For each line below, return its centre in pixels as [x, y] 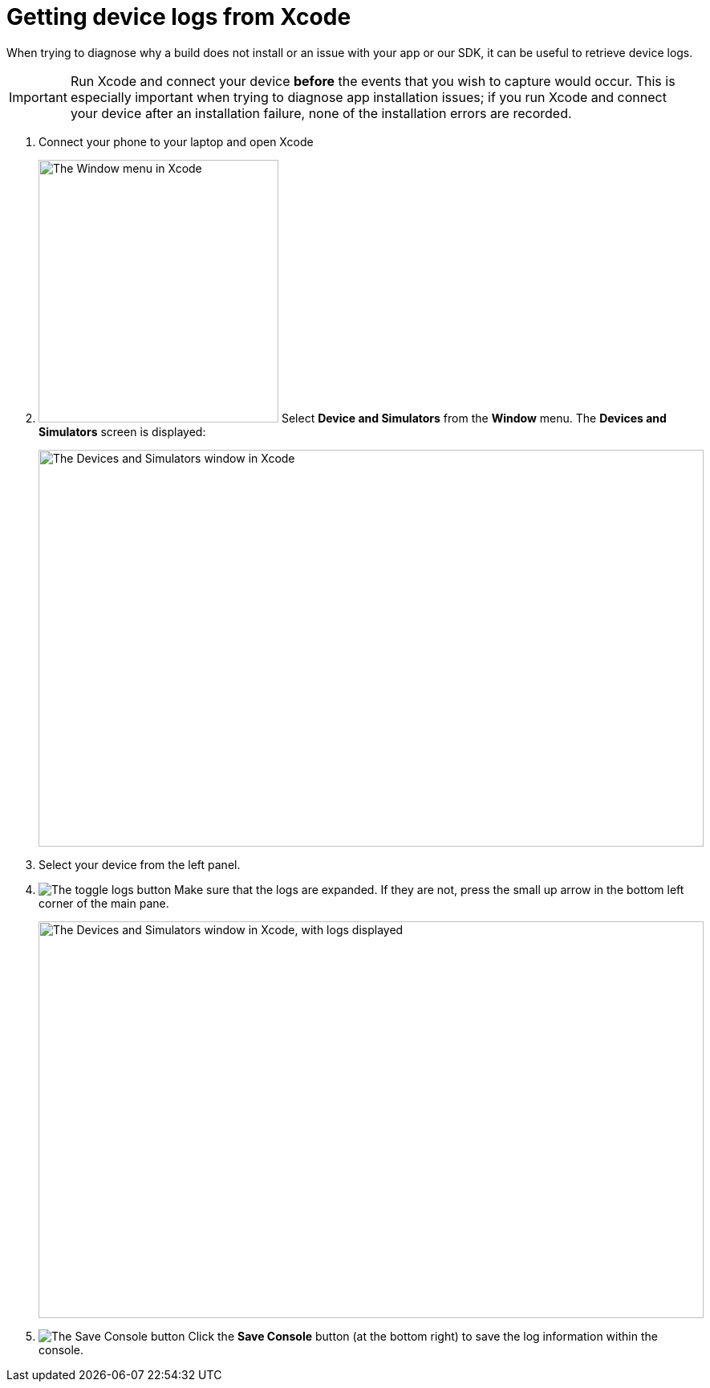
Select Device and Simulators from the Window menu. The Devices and [474, 418]
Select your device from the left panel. [140, 864]
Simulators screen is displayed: [122, 431]
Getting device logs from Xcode [179, 17]
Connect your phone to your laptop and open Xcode [176, 141]
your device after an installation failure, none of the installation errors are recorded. [321, 113]
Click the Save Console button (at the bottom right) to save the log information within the [423, 1336]
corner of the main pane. [104, 903]
